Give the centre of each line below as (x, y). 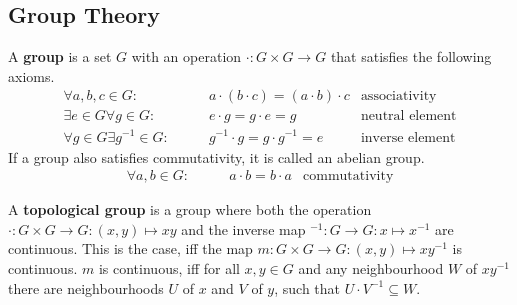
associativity (398, 96)
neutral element (408, 116)
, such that (307, 287)
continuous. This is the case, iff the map (130, 248)
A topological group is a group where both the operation (190, 209)
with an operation (186, 56)
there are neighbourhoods (86, 287)
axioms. (31, 75)
